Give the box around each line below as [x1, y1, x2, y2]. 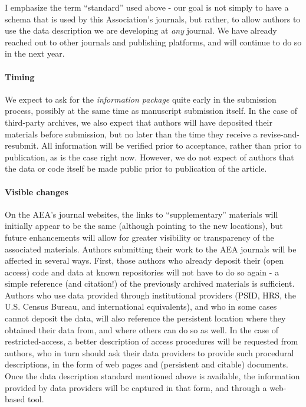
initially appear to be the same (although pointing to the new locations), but [5, 219, 283, 232]
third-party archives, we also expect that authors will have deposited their [5, 116, 272, 128]
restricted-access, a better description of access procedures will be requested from [5, 335, 298, 347]
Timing [5, 70, 35, 83]
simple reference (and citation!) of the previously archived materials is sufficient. [5, 277, 295, 290]
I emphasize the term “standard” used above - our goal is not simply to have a [5, 1, 289, 13]
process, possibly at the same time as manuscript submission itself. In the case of [5, 104, 297, 117]
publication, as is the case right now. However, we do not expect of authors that [5, 150, 294, 163]
